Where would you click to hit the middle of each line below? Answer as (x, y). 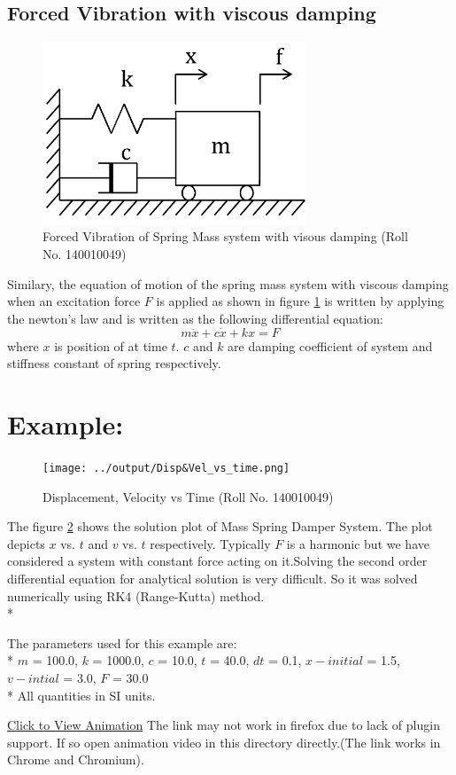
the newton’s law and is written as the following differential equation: (195, 318)
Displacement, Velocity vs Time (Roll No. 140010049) (188, 496)
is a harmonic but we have (358, 543)
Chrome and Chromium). (76, 759)
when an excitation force (74, 301)
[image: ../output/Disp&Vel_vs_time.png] (166, 468)
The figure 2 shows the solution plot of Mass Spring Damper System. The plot (220, 526)
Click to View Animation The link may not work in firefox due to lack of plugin (224, 725)
